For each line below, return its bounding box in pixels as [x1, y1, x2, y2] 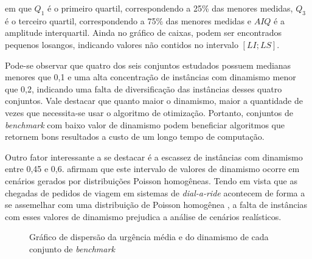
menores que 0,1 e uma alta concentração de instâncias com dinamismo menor [5, 71, 296, 83]
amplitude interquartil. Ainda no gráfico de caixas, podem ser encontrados [5, 26, 282, 39]
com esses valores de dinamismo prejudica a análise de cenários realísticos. [5, 210, 282, 223]
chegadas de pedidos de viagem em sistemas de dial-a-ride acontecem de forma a [5, 186, 305, 199]
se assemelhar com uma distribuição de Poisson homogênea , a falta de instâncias [5, 198, 308, 211]
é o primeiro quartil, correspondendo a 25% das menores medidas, [47, 2, 293, 14]
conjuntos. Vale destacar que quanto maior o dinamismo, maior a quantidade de [5, 94, 303, 107]
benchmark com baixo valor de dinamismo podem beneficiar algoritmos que [5, 118, 285, 131]
